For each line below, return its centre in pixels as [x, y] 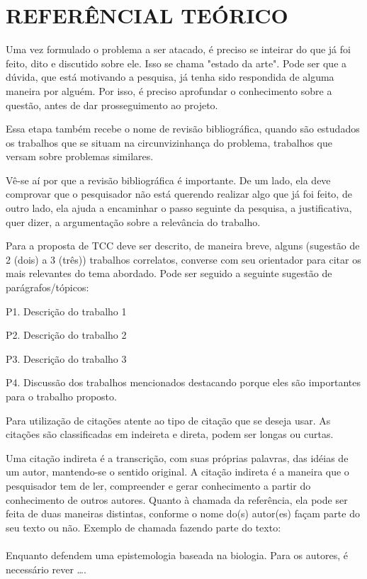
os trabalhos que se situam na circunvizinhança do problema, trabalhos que [169, 142]
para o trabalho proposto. [61, 396]
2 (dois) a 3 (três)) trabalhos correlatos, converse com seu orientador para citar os [183, 259]
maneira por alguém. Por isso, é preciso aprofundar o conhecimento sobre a [169, 90]
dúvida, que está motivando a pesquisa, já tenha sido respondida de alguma [170, 77]
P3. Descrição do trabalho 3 [66, 358]
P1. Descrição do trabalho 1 [66, 311]
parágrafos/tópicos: [47, 287]
